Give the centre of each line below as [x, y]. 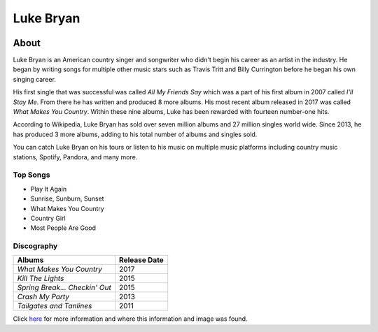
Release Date [141, 260]
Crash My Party [43, 297]
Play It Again [49, 189]
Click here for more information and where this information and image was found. [130, 319]
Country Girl [48, 218]
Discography [35, 246]
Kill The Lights [41, 278]
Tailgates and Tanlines [55, 306]
